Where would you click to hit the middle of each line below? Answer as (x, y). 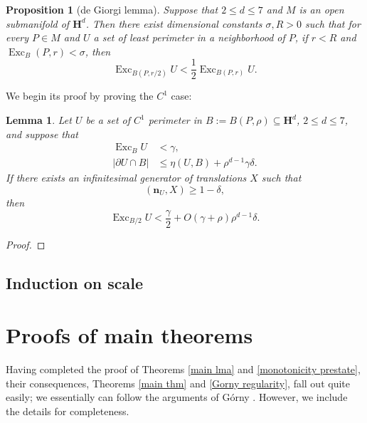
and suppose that (42, 134)
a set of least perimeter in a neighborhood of (189, 37)
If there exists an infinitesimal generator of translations (126, 178)
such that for (333, 23)
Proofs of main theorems (129, 335)
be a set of (108, 120)
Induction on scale (75, 282)
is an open (321, 9)
